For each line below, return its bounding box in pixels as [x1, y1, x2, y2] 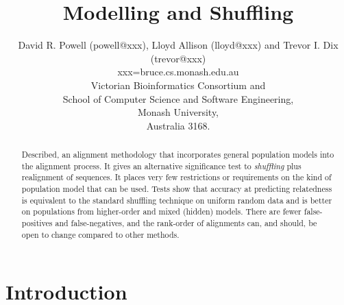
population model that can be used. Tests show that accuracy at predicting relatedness [21, 183, 332, 195]
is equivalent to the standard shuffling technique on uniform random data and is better [21, 194, 332, 206]
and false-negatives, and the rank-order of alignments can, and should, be [55, 217, 317, 229]
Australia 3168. [146, 118, 210, 132]
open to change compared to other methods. [21, 228, 180, 240]
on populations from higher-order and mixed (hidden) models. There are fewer [21, 206, 302, 217]
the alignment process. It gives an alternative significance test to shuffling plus [21, 160, 302, 171]
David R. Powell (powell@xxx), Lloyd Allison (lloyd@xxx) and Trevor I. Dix [18, 38, 339, 52]
